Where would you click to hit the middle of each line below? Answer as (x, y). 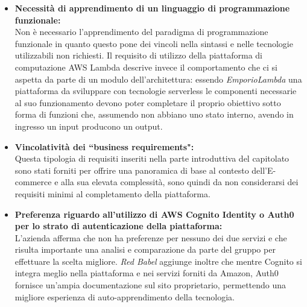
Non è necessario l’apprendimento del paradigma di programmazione (141, 32)
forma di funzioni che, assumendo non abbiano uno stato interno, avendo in (154, 114)
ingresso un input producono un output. (89, 126)
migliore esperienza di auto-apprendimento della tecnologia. (125, 296)
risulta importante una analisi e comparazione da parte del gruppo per (145, 249)
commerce (33, 182)
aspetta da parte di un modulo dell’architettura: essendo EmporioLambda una (158, 79)
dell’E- (264, 170)
